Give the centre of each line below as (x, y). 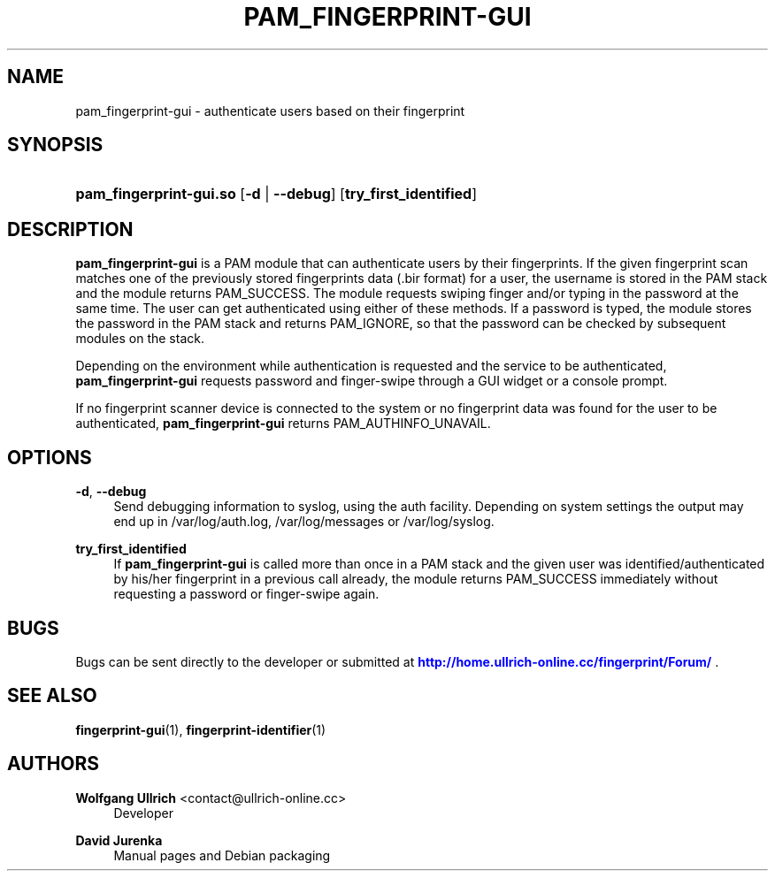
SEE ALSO (52, 696)
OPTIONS (50, 457)
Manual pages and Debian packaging (222, 855)
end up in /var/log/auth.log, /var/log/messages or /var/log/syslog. (304, 522)
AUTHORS (54, 764)
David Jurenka (119, 840)
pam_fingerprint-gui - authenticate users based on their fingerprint (270, 111)
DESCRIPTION (70, 229)
